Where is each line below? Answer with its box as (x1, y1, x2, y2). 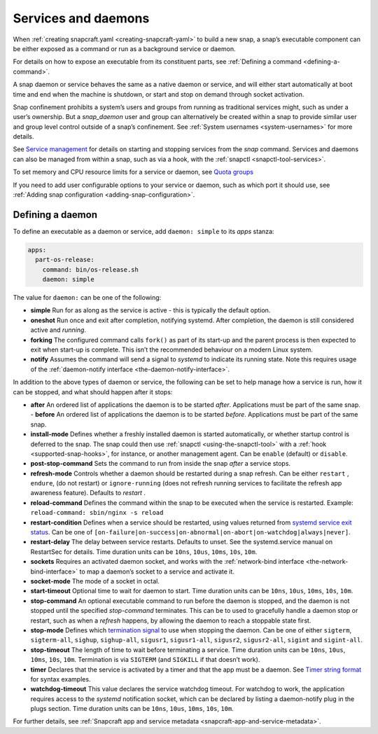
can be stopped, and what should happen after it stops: (13, 387, 173, 396)
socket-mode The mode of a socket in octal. (30, 577, 160, 585)
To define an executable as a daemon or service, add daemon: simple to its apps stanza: (13, 227, 274, 235)
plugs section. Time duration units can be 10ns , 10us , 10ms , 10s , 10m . (30, 705, 234, 713)
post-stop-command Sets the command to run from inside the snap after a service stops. (30, 459, 290, 468)
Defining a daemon (13, 209, 98, 221)
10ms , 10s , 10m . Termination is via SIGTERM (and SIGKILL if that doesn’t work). (30, 656, 260, 664)
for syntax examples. (30, 674, 91, 683)
